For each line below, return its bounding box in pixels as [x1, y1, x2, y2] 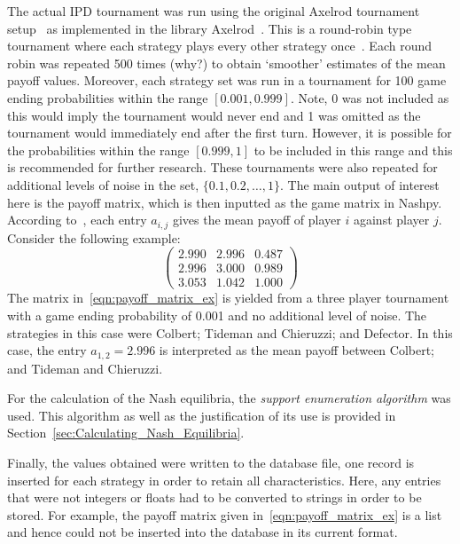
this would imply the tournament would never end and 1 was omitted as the [7, 106, 421, 124]
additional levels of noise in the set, [7, 175, 199, 193]
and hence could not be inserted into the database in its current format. [7, 523, 398, 541]
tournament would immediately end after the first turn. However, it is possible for [7, 123, 452, 142]
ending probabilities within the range [7, 88, 208, 106]
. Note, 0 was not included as [290, 88, 449, 106]
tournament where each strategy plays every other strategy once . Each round [7, 36, 433, 55]
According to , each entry [7, 210, 147, 229]
